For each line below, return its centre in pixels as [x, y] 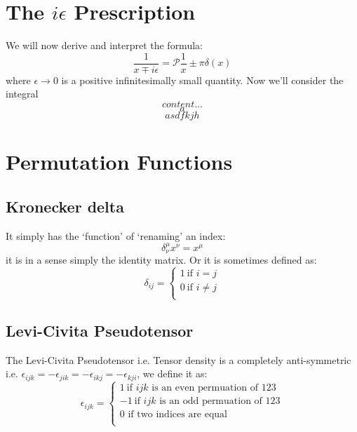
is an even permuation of [205, 388]
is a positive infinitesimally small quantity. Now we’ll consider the [202, 80]
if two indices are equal [178, 415]
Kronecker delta [65, 206]
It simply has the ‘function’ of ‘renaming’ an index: [116, 235]
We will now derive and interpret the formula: [104, 45]
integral [22, 94]
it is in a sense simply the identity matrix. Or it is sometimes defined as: [161, 260]
